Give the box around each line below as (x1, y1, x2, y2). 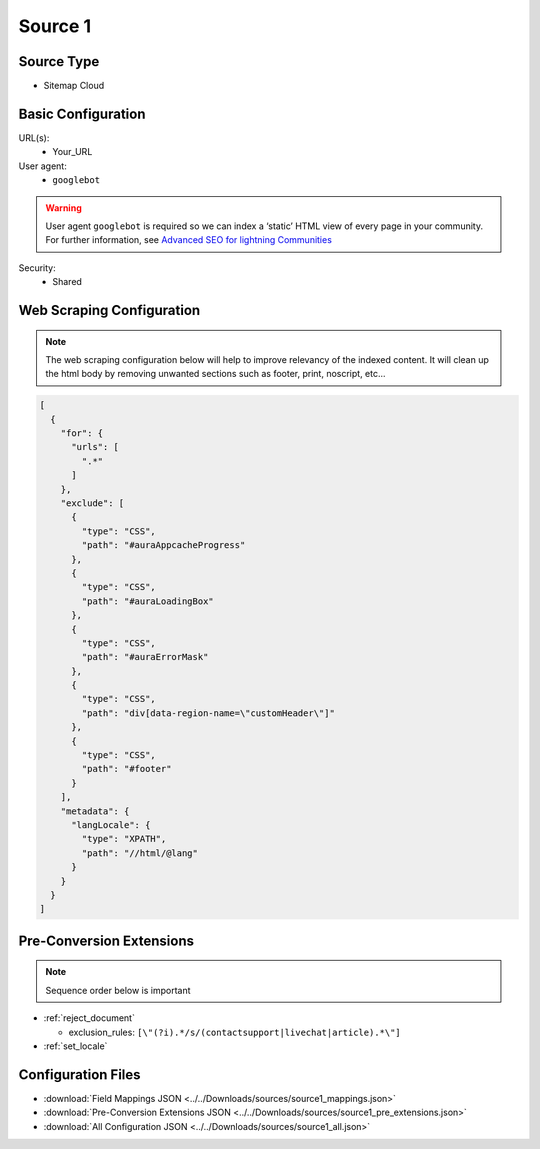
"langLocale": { (71, 819, 151, 830)
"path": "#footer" (81, 763, 172, 775)
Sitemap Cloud (43, 80, 105, 92)
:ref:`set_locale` (43, 1040, 108, 1052)
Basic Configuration (18, 105, 146, 122)
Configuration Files (18, 1066, 141, 1083)
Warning (45, 201, 82, 214)
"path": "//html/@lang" (81, 847, 199, 859)
